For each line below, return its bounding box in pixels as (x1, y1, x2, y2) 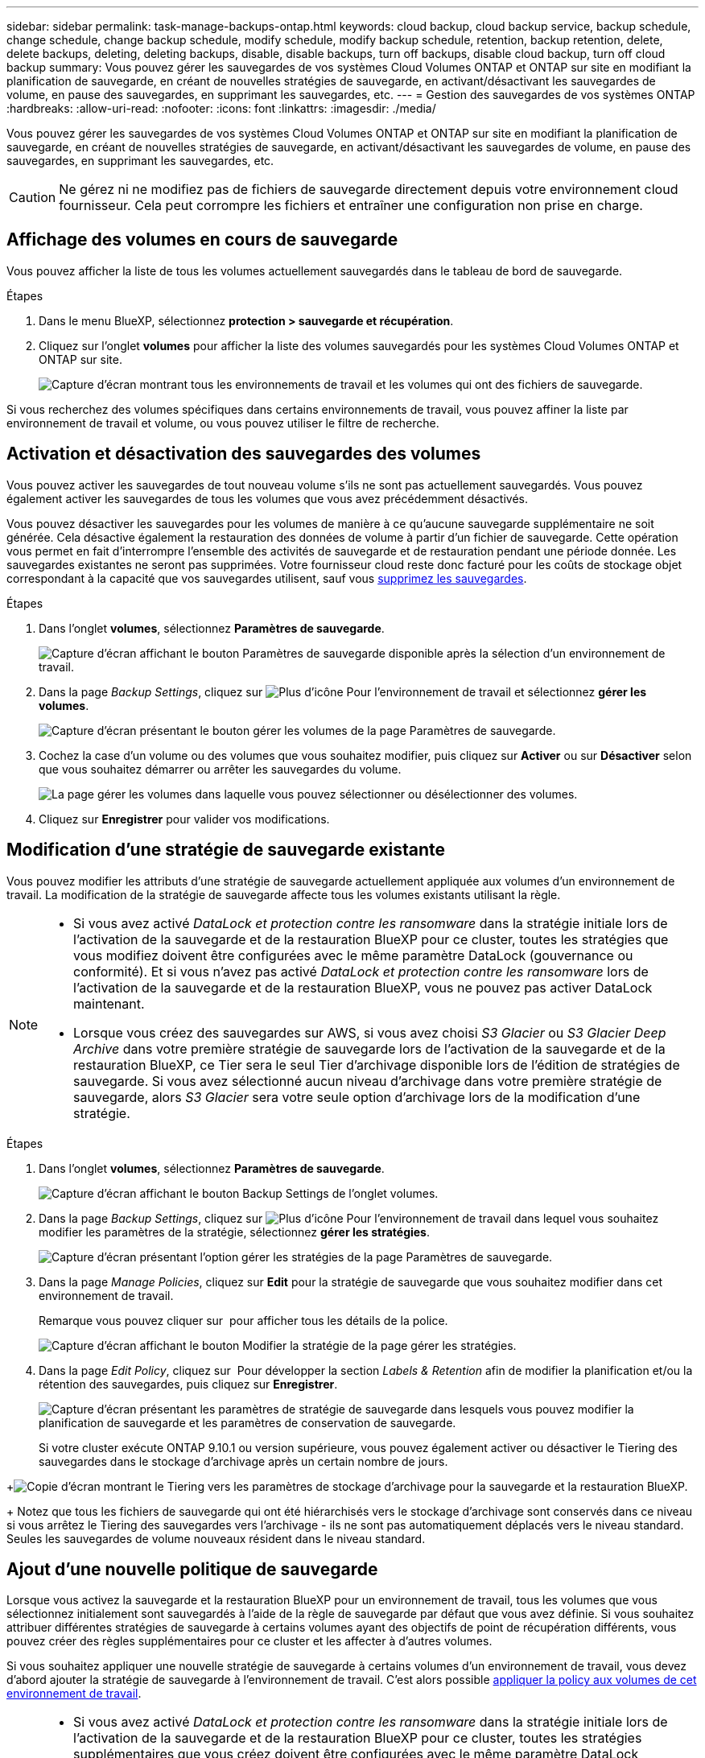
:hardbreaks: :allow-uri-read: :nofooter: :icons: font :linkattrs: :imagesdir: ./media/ (6, 101, 436, 115)
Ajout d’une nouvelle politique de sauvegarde (6, 1558, 378, 1579)
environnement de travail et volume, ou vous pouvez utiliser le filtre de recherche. (6, 415, 439, 430)
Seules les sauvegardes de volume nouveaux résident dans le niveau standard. (6, 1531, 426, 1545)
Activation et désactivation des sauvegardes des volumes (6, 444, 481, 464)
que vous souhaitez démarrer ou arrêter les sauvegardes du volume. (39, 761, 402, 776)
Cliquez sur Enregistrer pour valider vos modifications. (39, 811, 330, 826)
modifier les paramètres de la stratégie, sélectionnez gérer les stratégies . (39, 1224, 430, 1239)
